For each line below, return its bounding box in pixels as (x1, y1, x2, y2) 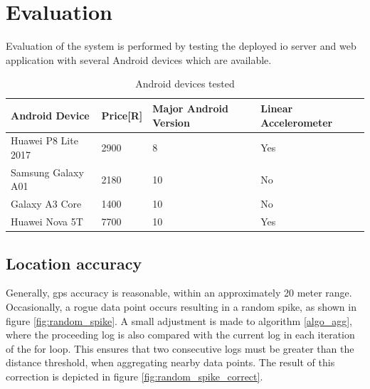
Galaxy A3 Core (11, 196, 82, 211)
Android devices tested (135, 76, 235, 91)
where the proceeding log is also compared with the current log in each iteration (6, 327, 355, 342)
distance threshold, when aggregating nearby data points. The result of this (6, 355, 335, 370)
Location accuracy (6, 252, 142, 274)
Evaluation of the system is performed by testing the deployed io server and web (6, 38, 356, 53)
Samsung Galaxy (11, 164, 84, 179)
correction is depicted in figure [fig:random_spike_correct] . (6, 368, 263, 383)
